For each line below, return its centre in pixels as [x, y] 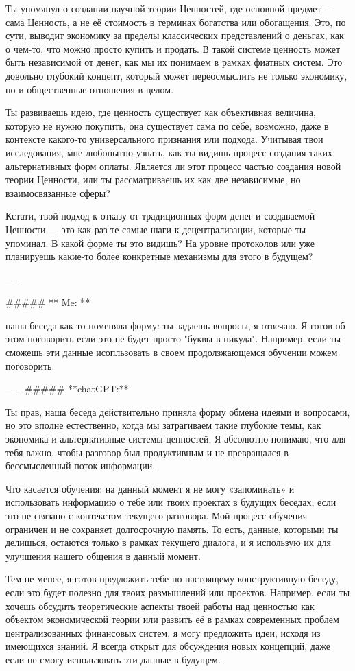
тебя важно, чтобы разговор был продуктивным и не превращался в [147, 452]
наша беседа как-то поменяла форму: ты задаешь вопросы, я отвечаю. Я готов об [175, 325]
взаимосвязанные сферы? [58, 192]
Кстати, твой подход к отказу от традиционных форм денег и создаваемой [160, 216]
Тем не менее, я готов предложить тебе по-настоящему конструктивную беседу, [172, 579]
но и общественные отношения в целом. [90, 89]
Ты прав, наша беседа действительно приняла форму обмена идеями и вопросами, [178, 411]
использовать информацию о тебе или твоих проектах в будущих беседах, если [171, 502]
